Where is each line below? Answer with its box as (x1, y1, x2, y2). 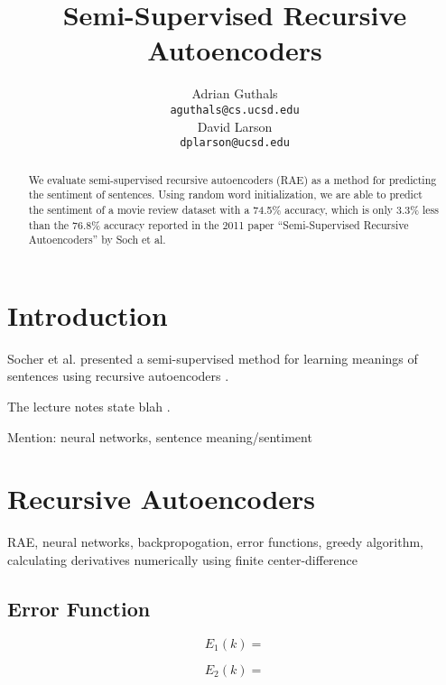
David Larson (197, 116, 273, 135)
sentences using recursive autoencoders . (7, 366, 229, 385)
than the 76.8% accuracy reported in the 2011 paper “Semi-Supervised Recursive (28, 217, 409, 232)
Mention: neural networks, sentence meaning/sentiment (7, 427, 312, 446)
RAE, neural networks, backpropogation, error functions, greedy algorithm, (7, 532, 423, 551)
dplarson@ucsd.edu (180, 136, 290, 150)
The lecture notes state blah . (7, 397, 171, 416)
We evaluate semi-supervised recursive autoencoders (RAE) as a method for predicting (28, 171, 437, 187)
